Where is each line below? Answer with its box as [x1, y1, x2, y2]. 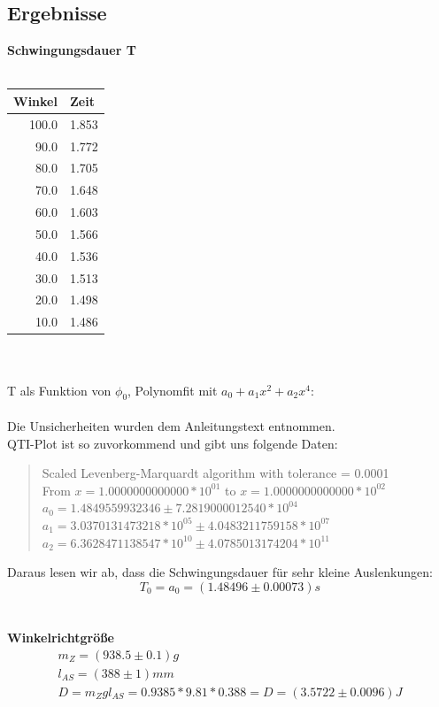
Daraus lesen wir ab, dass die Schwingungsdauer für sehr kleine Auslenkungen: [7, 563, 433, 581]
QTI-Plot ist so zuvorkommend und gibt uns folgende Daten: [7, 434, 338, 452]
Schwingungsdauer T [7, 41, 136, 59]
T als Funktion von [7, 380, 112, 399]
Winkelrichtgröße [7, 627, 114, 646]
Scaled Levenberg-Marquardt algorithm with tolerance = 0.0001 [42, 464, 389, 482]
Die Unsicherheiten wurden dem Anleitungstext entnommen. [7, 417, 335, 434]
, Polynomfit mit [127, 380, 218, 399]
